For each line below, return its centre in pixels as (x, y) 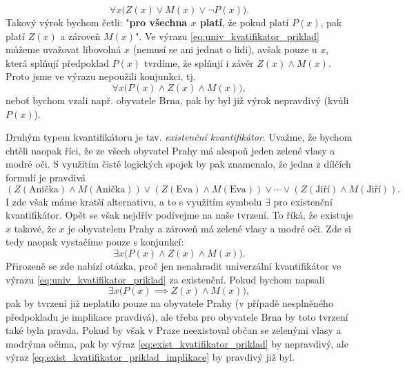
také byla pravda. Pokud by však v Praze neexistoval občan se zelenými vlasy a (174, 330)
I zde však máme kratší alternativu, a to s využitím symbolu (134, 201)
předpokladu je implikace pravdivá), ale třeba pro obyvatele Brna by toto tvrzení (177, 316)
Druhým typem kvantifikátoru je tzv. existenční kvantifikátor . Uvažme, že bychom (179, 137)
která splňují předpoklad (57, 62)
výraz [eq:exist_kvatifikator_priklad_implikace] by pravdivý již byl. (150, 357)
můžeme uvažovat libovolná (63, 49)
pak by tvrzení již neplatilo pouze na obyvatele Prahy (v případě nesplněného (169, 303)
